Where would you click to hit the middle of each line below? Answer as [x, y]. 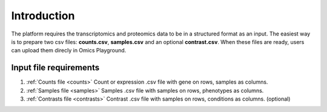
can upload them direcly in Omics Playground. [69, 51]
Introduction [43, 16]
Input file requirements [55, 68]
